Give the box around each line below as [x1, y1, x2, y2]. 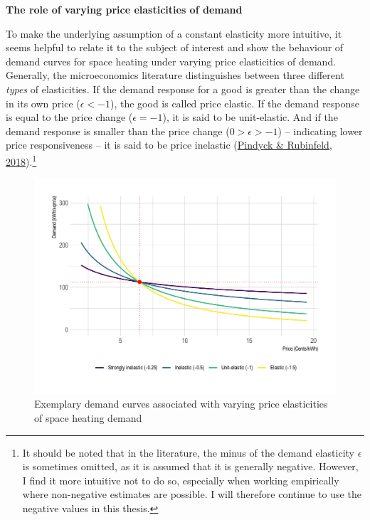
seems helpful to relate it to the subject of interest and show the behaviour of [6, 40, 344, 55]
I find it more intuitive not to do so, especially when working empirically [22, 472, 339, 487]
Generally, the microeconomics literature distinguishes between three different [6, 68, 344, 83]
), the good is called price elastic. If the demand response [110, 95, 359, 110]
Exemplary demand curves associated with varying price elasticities [34, 396, 328, 411]
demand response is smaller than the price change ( [6, 123, 230, 138]
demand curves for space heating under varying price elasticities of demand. [6, 53, 337, 68]
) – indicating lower [277, 123, 363, 138]
